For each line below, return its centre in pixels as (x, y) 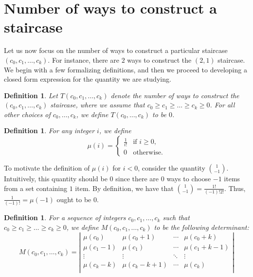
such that (176, 217)
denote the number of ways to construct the (175, 95)
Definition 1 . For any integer (49, 130)
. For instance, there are (83, 60)
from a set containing (36, 188)
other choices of (27, 114)
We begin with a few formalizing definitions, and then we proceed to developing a (126, 69)
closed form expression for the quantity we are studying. (88, 79)
